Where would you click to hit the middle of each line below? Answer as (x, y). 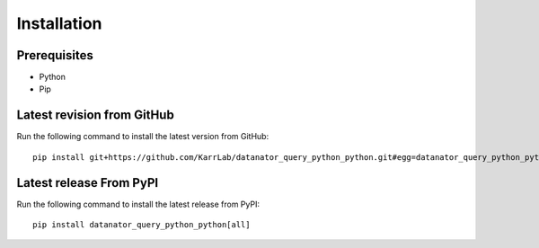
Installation (59, 23)
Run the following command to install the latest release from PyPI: (138, 204)
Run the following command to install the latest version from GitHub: (143, 137)
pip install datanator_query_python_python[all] (141, 225)
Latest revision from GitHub (95, 115)
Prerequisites (55, 55)
